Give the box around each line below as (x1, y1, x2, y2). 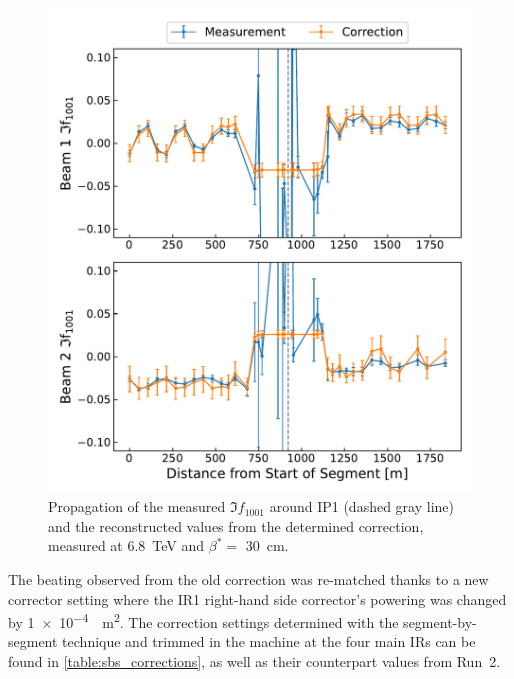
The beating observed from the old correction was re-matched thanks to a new (8, 568, 489, 589)
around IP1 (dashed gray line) (269, 496, 454, 517)
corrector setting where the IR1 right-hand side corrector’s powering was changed (8, 588, 507, 609)
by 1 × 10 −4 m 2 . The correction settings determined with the (8, 609, 399, 632)
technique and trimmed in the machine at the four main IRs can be (62, 631, 476, 652)
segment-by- (403, 611, 477, 632)
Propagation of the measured (48, 496, 226, 517)
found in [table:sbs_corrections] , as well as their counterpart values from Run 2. (8, 650, 501, 671)
